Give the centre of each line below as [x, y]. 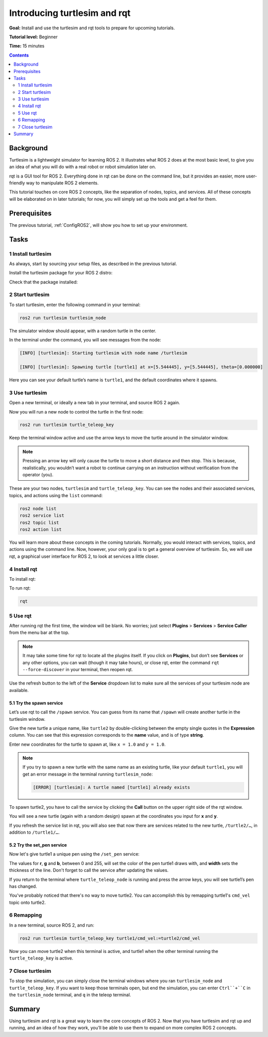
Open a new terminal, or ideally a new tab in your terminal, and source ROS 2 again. [95, 403]
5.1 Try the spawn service [36, 703]
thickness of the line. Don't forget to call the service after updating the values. [89, 870]
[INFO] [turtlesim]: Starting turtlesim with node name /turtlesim [103, 353]
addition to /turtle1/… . [34, 832]
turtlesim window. [27, 719]
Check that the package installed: [43, 282]
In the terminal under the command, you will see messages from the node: [85, 340]
